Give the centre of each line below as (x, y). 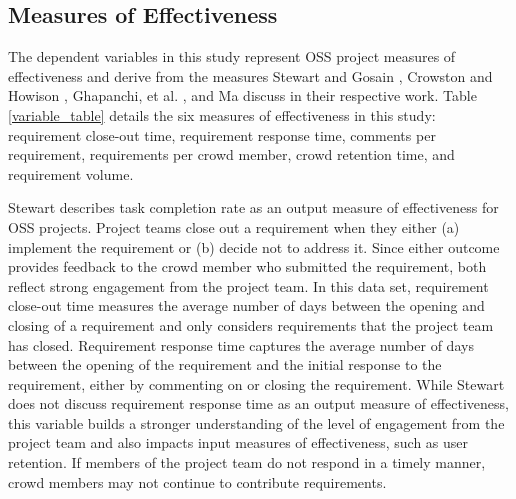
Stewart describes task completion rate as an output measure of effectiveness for (253, 207)
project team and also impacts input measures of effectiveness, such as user (238, 442)
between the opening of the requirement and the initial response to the (225, 364)
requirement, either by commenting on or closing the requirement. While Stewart (256, 383)
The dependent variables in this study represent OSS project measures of (232, 56)
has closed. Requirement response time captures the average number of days (241, 344)
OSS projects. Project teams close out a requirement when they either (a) (234, 226)
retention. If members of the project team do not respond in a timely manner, (247, 462)
